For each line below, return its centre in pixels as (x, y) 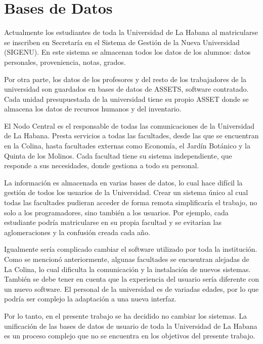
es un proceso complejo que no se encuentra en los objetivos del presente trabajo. (130, 336)
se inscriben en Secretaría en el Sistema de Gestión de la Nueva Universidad (122, 42)
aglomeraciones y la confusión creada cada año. (77, 232)
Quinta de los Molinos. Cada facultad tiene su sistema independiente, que (118, 155)
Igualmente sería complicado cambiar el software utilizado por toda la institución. (131, 249)
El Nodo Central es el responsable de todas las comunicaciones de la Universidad (129, 125)
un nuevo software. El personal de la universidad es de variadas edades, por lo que (131, 289)
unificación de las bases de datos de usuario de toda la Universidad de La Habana (131, 326)
